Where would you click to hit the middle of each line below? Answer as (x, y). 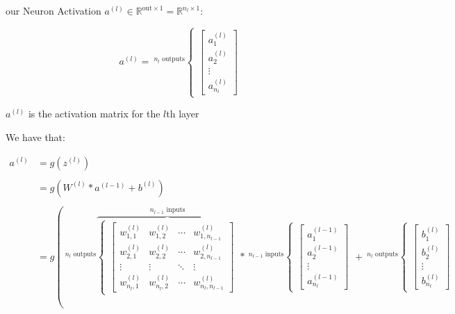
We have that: (35, 137)
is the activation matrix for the (94, 114)
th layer (183, 114)
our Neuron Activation (53, 10)
